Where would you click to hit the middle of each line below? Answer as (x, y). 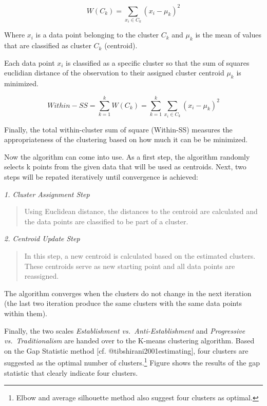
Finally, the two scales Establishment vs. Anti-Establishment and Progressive (125, 330)
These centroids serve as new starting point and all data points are (130, 266)
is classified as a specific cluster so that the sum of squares (158, 62)
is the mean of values (228, 35)
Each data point (30, 62)
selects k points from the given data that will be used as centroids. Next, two (125, 167)
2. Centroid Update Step (42, 238)
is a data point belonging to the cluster (97, 35)
